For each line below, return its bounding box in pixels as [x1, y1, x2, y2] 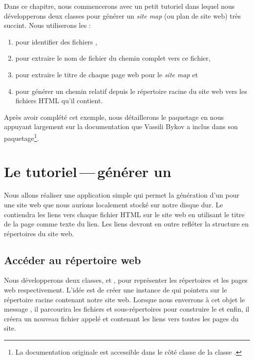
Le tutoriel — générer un [4, 161, 171, 181]
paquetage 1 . [4, 131, 39, 143]
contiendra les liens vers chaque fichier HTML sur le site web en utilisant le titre [4, 209, 245, 219]
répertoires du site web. [4, 228, 74, 238]
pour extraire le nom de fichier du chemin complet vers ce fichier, [15, 53, 211, 63]
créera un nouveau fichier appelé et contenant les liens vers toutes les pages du [4, 313, 239, 323]
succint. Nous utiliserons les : [4, 20, 91, 30]
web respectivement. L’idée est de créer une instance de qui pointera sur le [4, 285, 227, 295]
